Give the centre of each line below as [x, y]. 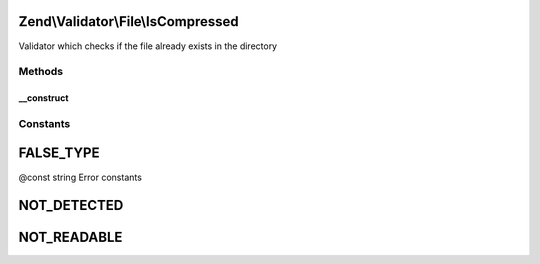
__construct [43, 98]
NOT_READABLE [70, 237]
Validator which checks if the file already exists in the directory [148, 46]
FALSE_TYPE [59, 153]
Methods [41, 72]
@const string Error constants [80, 177]
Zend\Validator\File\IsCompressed [128, 21]
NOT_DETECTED [71, 205]
